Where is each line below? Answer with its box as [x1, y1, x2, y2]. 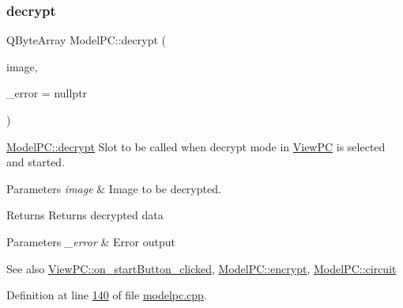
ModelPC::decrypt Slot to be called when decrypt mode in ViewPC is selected [6, 138, 386, 154]
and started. [6, 154, 66, 170]
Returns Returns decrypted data [6, 207, 164, 223]
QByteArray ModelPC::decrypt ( [6, 32, 166, 48]
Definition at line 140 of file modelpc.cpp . [6, 287, 207, 303]
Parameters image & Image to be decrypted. [6, 180, 221, 196]
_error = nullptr [6, 85, 88, 101]
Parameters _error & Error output [6, 233, 175, 249]
